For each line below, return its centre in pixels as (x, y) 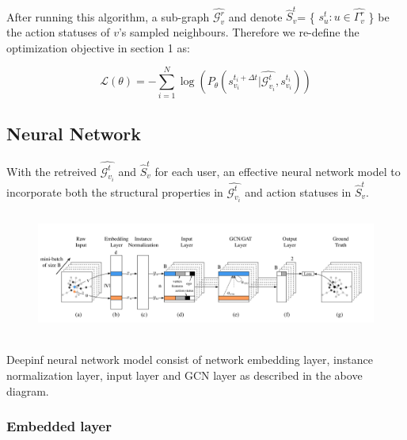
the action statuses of (58, 32)
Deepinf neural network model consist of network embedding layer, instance (190, 360)
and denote (255, 16)
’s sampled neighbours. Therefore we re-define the (239, 32)
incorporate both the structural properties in (115, 191)
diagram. (28, 390)
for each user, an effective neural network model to (278, 171)
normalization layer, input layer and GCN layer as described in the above (184, 375)
